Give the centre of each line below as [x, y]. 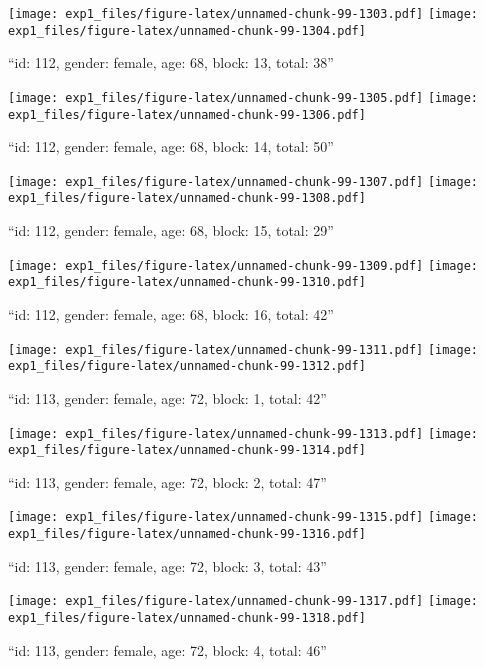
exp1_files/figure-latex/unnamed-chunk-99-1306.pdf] [187, 114]
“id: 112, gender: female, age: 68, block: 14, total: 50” [171, 146]
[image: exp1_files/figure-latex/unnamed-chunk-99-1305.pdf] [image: [243, 97]
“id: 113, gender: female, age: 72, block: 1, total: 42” [167, 397]
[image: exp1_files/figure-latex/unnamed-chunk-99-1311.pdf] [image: [243, 349]
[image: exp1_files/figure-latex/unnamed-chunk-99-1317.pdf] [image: [243, 601]
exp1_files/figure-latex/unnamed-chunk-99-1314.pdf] [187, 450]
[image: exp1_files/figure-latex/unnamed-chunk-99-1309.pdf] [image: [243, 265]
